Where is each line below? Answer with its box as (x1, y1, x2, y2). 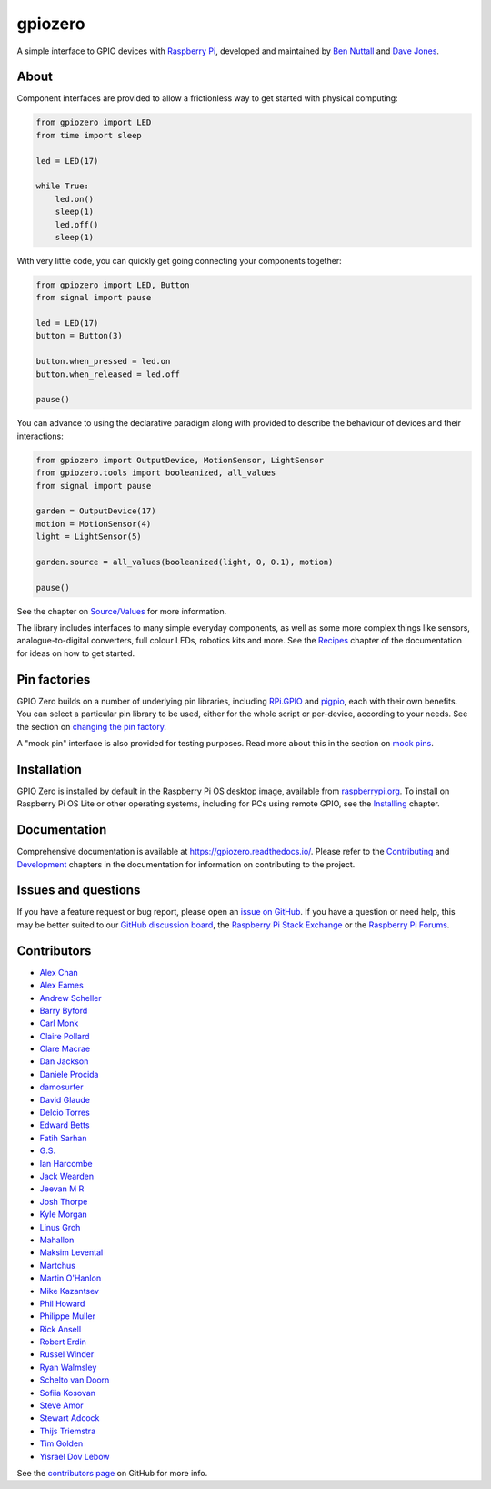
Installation (16, 761, 82, 777)
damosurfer (39, 1081, 84, 1092)
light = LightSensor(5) (35, 532, 143, 542)
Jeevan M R (39, 1183, 85, 1194)
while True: (35, 181, 90, 191)
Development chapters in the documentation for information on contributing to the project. (16, 858, 356, 869)
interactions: (16, 430, 64, 441)
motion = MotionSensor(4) (35, 519, 152, 529)
